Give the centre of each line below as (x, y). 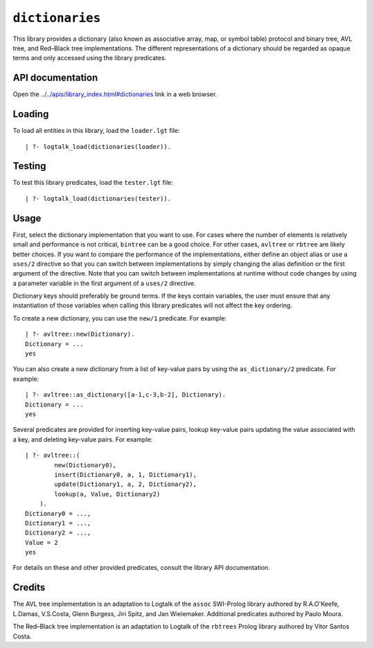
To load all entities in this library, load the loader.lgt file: (96, 131)
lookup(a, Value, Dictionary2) (107, 494)
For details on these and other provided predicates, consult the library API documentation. (141, 568)
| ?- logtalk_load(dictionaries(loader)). (98, 146)
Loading (31, 114)
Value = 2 (42, 542)
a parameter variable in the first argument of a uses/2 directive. (105, 283)
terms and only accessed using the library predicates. (90, 58)
